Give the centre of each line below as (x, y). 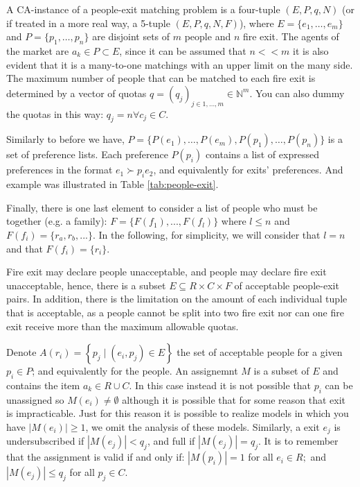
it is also (311, 50)
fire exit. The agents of (291, 36)
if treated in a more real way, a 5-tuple (88, 23)
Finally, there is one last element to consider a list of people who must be (162, 207)
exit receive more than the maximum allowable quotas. (123, 326)
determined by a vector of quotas (76, 93)
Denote (21, 352)
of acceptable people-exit (287, 285)
